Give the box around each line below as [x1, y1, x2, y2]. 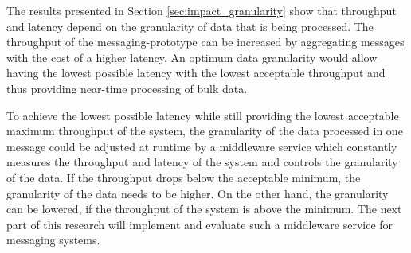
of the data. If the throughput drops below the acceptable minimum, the [6, 169, 361, 185]
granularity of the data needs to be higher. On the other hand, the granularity [6, 185, 389, 201]
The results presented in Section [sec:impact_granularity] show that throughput [6, 2, 397, 18]
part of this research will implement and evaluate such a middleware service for [6, 216, 393, 232]
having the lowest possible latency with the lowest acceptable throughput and [6, 64, 386, 81]
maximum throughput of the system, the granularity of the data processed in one [6, 123, 403, 139]
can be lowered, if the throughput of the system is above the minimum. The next [6, 200, 402, 217]
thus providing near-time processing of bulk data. [6, 80, 248, 96]
